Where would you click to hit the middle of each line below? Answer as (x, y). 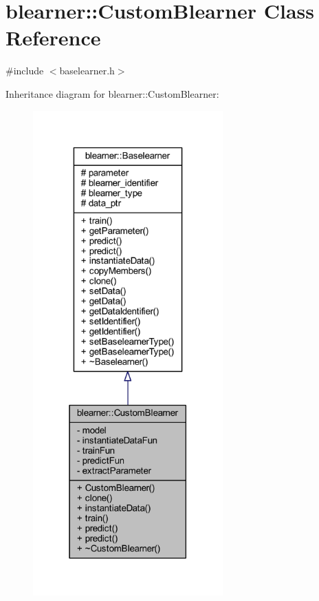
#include (25, 71)
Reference (53, 38)
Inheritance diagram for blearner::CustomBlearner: (112, 93)
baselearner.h (87, 71)
